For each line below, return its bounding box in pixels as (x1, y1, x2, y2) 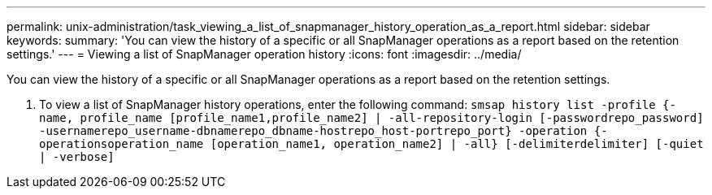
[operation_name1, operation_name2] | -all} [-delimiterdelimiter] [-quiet (210, 137, 704, 150)
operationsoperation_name (39, 137, 204, 150)
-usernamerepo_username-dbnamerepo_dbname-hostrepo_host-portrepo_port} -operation (39, 124, 588, 137)
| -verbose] (39, 150, 115, 163)
